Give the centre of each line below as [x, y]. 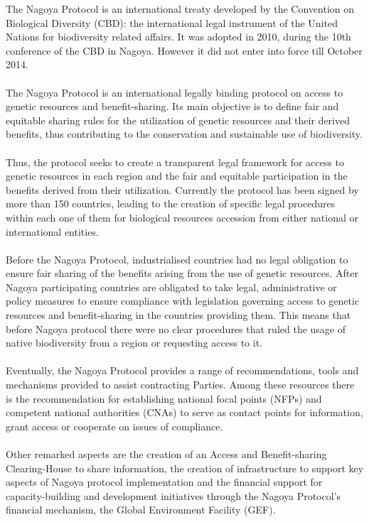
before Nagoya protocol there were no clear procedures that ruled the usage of [176, 328]
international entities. [52, 231]
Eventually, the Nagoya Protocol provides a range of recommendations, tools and [182, 370]
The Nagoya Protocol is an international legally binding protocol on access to [175, 92]
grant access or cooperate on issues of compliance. [114, 426]
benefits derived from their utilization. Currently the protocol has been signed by [182, 189]
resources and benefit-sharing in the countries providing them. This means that [178, 315]
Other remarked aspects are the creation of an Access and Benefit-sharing [166, 454]
